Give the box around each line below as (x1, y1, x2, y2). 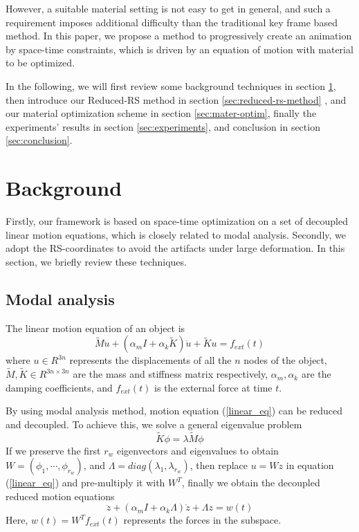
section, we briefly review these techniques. (6, 254, 187, 268)
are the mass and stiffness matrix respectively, (73, 367, 268, 381)
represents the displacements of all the (69, 353, 232, 367)
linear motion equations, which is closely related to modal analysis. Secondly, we (6, 227, 347, 241)
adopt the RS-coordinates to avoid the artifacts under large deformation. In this (6, 241, 345, 255)
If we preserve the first (6, 443, 101, 457)
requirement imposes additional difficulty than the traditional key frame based (6, 15, 338, 29)
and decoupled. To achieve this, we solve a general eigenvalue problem (6, 416, 302, 431)
